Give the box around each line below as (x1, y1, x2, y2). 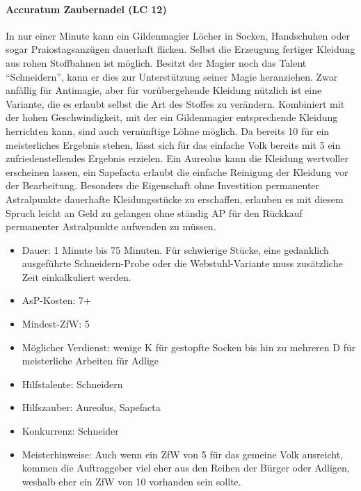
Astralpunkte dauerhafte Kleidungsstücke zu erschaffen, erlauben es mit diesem (6, 191, 344, 206)
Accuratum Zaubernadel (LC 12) (6, 1, 167, 16)
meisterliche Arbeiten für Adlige (22, 353, 159, 368)
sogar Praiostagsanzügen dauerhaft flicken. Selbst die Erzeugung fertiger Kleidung (6, 42, 355, 56)
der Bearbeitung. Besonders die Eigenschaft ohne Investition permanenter (6, 178, 320, 193)
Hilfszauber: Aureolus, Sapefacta (22, 400, 161, 414)
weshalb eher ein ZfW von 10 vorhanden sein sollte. (22, 474, 241, 488)
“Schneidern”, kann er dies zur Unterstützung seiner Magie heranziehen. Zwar (6, 69, 338, 83)
